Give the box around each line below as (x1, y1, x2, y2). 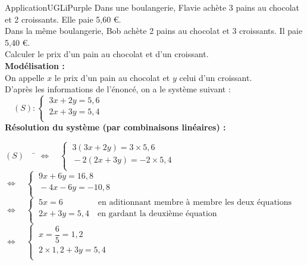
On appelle (5, 71, 45, 83)
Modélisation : (5, 59, 65, 71)
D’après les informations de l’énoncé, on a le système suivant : (5, 83, 231, 95)
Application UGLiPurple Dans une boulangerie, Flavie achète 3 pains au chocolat (5, 1, 300, 13)
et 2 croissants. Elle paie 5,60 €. (5, 13, 121, 25)
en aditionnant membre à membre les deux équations (98, 198, 292, 207)
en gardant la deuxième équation (97, 210, 217, 219)
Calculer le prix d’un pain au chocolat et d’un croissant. (5, 48, 209, 60)
